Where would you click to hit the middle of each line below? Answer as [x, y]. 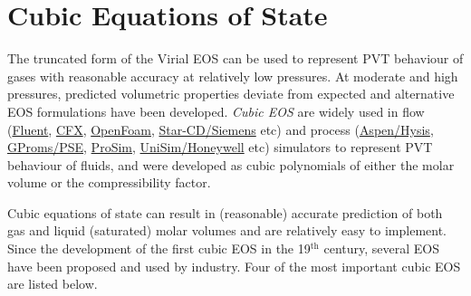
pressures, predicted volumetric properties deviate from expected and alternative [231, 94]
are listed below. [53, 284]
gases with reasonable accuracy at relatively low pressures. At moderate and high [233, 76]
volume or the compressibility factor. [109, 182]
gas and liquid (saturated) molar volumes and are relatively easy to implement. [227, 230]
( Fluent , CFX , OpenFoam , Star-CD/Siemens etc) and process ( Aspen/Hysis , [221, 129]
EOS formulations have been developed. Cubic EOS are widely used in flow [216, 111]
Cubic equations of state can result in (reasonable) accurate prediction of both [225, 212]
